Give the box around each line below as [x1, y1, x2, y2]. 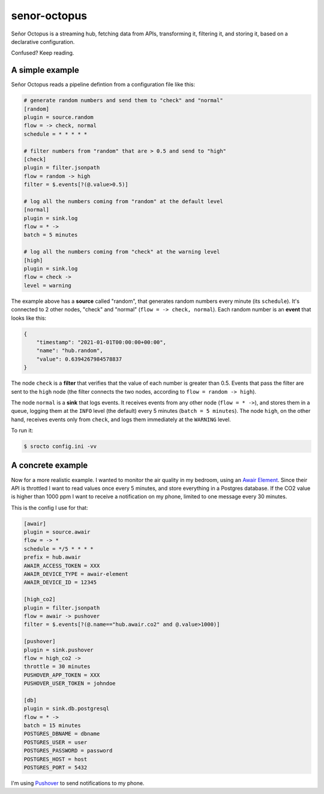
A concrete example [11, 460, 88, 471]
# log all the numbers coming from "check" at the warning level [23, 248, 220, 255]
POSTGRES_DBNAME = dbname [23, 730, 100, 738]
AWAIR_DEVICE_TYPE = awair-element [23, 571, 128, 578]
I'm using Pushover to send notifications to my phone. [11, 780, 145, 787]
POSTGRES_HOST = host [23, 756, 88, 763]
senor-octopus [11, 9, 88, 22]
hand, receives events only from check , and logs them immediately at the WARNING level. [11, 415, 231, 423]
